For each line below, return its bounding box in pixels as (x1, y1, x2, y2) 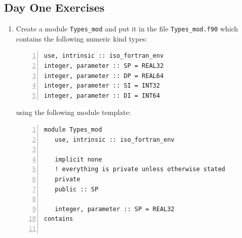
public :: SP (55, 185, 99, 193)
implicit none (55, 155, 102, 163)
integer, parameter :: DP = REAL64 (44, 72, 164, 80)
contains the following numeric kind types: (16, 33, 148, 44)
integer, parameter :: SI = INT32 (44, 82, 160, 90)
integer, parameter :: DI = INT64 (44, 92, 160, 99)
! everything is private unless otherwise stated (55, 166, 225, 173)
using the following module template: (16, 107, 131, 117)
